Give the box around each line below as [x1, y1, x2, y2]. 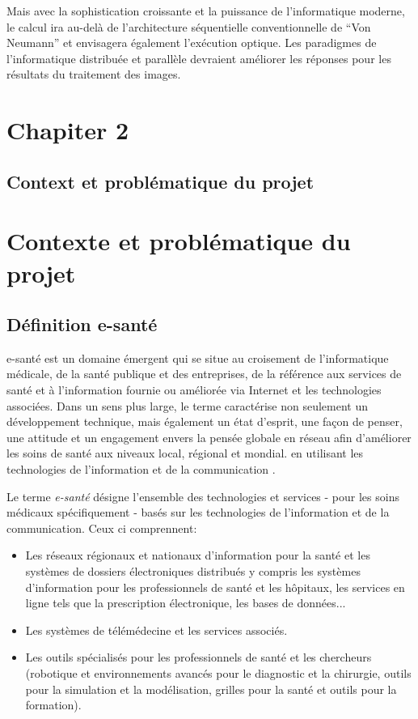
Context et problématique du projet [6, 168, 315, 194]
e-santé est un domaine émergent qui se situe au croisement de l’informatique [6, 349, 389, 366]
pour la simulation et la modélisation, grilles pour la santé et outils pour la [25, 680, 397, 697]
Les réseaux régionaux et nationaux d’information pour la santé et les [25, 547, 370, 564]
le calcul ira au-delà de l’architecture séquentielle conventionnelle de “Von [6, 18, 371, 35]
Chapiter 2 [6, 113, 129, 147]
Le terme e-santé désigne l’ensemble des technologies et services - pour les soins [6, 487, 399, 504]
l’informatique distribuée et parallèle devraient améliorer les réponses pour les [6, 49, 391, 66]
